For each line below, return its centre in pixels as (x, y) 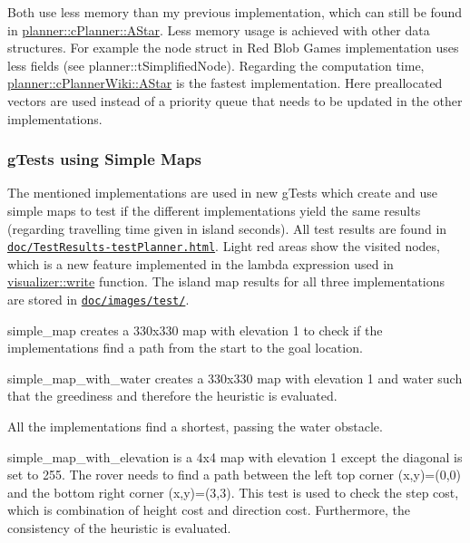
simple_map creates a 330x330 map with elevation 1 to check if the (195, 330)
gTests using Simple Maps (104, 159)
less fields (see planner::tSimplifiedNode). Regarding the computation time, (216, 65)
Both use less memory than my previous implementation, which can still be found (235, 12)
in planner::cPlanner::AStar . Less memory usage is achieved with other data (219, 29)
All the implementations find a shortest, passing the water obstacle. (195, 427)
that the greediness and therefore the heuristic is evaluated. (172, 396)
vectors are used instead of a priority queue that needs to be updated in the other (235, 100)
